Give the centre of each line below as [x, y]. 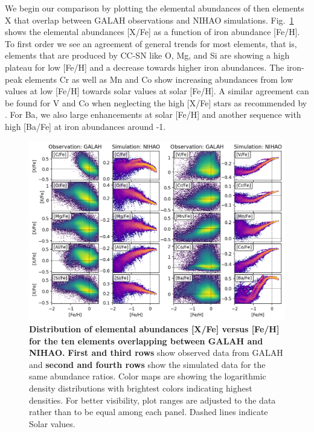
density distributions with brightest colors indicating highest [141, 388]
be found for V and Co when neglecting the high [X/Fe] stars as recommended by [156, 102]
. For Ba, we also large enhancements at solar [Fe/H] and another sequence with [153, 114]
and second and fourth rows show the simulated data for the [147, 364]
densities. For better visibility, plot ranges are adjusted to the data [152, 400]
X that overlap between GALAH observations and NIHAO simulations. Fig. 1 [149, 20]
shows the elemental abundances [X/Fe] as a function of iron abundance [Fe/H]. [152, 32]
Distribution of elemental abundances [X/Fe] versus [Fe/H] [154, 329]
